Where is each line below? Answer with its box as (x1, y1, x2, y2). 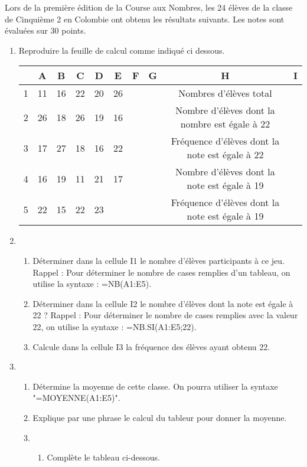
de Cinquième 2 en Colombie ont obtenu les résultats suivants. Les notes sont (5, 12, 285, 25)
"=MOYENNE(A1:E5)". (32, 391, 120, 404)
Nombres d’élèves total (178, 86, 272, 100)
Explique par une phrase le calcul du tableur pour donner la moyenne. (32, 411, 287, 423)
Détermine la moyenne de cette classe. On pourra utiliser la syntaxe (32, 380, 278, 392)
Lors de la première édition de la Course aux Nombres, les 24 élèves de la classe (5, 1, 293, 13)
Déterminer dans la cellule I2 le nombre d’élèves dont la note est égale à (32, 297, 293, 309)
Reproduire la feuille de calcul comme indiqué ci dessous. (18, 44, 225, 56)
